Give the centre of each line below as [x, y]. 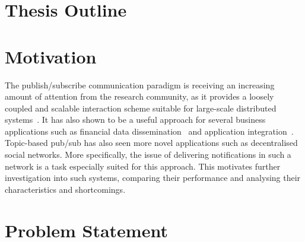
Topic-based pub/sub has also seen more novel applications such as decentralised [151, 143]
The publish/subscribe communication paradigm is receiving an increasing [140, 85]
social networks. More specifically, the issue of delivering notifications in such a [148, 155]
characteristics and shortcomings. [65, 189]
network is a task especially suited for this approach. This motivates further [143, 166]
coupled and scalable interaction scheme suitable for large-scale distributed [141, 108]
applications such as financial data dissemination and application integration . [149, 131]
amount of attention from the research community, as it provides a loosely [139, 96]
